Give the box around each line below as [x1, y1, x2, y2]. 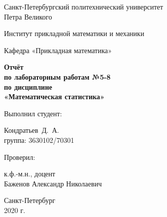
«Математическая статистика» [4, 91, 104, 102]
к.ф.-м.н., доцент [4, 168, 55, 179]
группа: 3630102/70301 [4, 134, 74, 145]
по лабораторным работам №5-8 [4, 71, 111, 82]
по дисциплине [4, 81, 52, 92]
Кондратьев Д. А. [4, 125, 59, 135]
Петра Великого [4, 11, 52, 22]
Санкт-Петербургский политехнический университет [4, 2, 163, 12]
